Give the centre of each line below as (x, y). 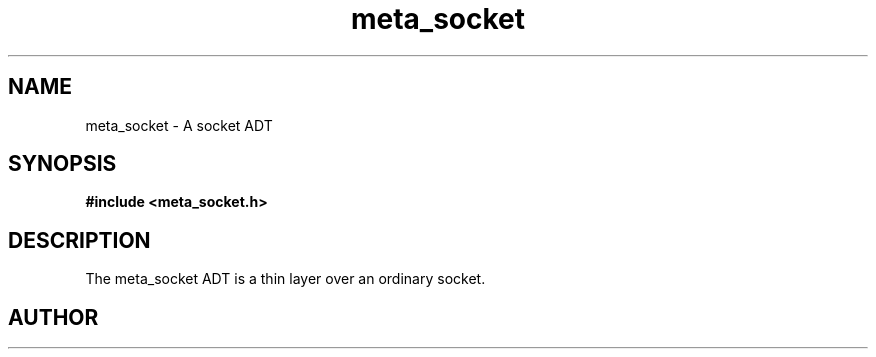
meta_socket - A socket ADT (179, 125)
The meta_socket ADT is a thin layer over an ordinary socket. (285, 279)
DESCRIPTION (79, 240)
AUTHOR (53, 317)
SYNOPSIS (62, 164)
